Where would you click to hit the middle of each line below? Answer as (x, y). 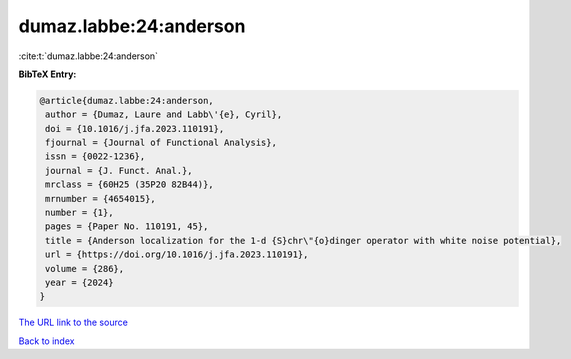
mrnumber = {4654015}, (101, 198)
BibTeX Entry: (47, 74)
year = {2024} (79, 282)
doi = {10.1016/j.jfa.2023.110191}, (135, 128)
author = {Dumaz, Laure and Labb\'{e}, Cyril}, (164, 114)
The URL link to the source (73, 322)
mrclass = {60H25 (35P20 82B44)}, (129, 184)
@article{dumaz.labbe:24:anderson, (126, 100)
